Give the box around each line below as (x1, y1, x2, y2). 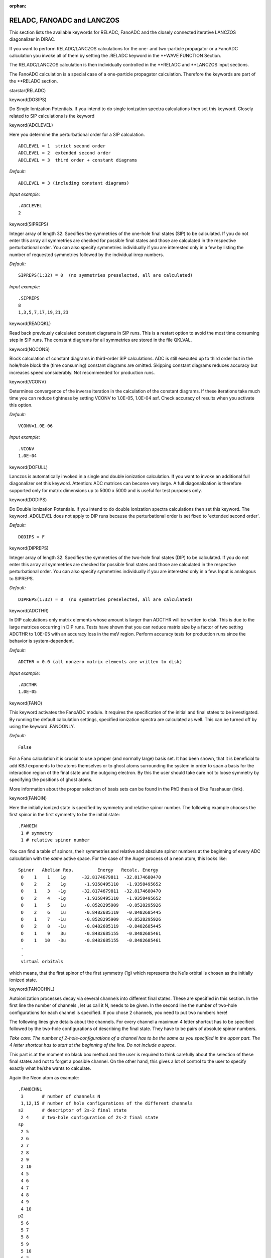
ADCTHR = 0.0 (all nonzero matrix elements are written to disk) (18, 659, 183, 665)
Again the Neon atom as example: (9, 1074, 79, 1080)
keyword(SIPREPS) (9, 221, 49, 227)
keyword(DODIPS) (9, 497, 47, 503)
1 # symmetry (21, 830, 53, 836)
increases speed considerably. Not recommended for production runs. (9, 369, 155, 375)
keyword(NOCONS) (9, 346, 50, 352)
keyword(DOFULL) (9, 464, 48, 470)
